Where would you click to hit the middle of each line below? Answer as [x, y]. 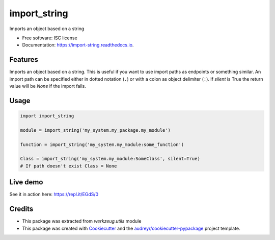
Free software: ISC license [50, 38]
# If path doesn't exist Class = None [68, 166]
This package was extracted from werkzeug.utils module [82, 221]
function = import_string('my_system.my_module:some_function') [102, 145]
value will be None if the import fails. [48, 86]
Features [24, 59]
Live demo [26, 182]
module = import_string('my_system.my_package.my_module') [95, 130]
